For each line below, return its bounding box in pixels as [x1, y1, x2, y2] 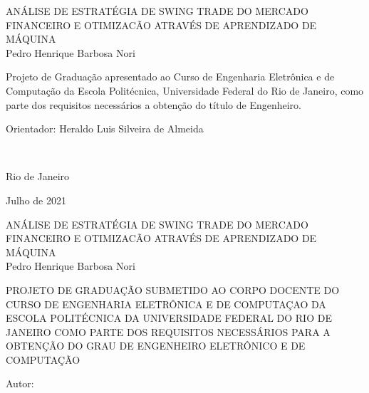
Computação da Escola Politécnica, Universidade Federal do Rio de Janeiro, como [6, 83, 364, 98]
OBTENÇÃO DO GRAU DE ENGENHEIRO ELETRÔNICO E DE [6, 338, 306, 353]
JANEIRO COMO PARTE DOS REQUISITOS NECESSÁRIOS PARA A [6, 324, 331, 339]
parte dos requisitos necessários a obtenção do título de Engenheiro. [6, 97, 301, 112]
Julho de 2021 [6, 192, 66, 207]
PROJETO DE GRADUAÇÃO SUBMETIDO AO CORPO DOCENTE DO [6, 282, 340, 297]
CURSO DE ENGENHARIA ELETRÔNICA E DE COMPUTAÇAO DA [6, 296, 326, 311]
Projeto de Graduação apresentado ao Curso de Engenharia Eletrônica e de [6, 69, 335, 84]
